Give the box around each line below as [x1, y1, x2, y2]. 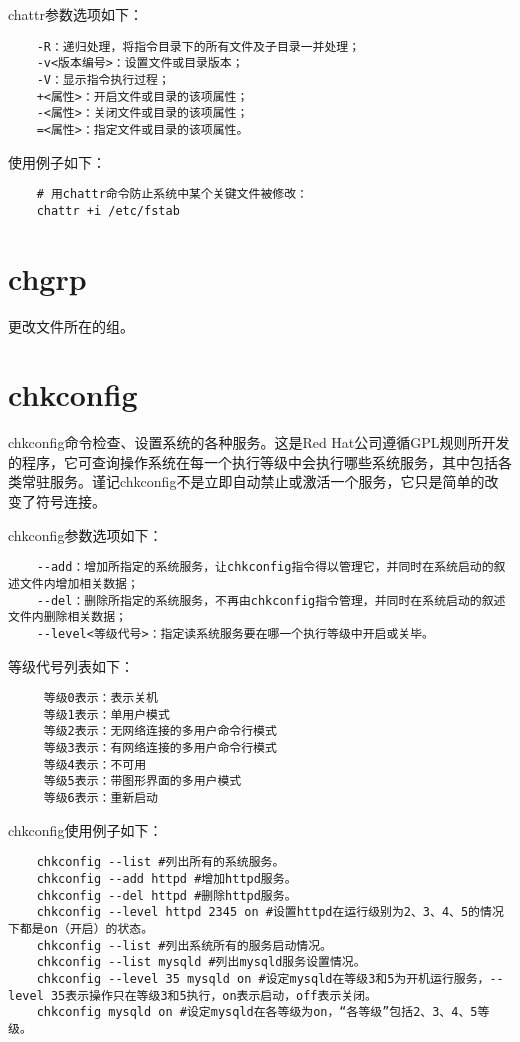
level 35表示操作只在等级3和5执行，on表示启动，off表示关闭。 [8, 988, 377, 1003]
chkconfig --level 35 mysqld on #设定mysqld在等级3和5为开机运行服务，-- [36, 971, 504, 986]
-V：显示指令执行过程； [36, 72, 170, 87]
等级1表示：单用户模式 [43, 707, 170, 722]
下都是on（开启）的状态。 [8, 921, 154, 936]
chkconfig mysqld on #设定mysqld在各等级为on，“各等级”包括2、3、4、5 [36, 1005, 478, 1020]
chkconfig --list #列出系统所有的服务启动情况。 [36, 938, 332, 953]
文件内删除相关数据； [8, 610, 127, 625]
